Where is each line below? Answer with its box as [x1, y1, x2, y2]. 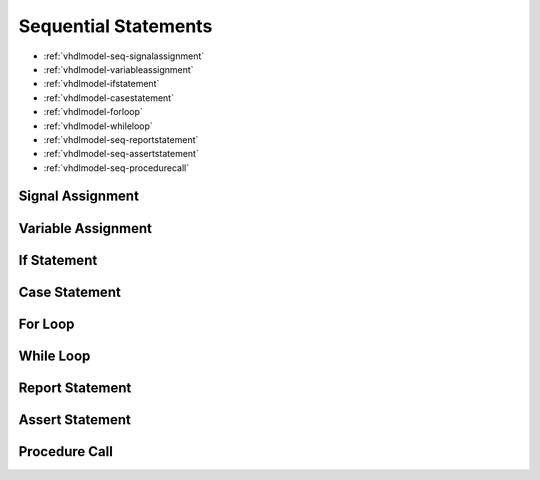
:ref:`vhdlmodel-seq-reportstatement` [43, 133, 199, 145]
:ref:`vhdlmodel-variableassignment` [43, 63, 194, 75]
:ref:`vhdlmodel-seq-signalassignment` [43, 50, 205, 62]
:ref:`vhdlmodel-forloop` [43, 106, 144, 118]
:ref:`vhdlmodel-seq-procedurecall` [43, 161, 190, 174]
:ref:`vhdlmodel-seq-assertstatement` [43, 148, 199, 160]
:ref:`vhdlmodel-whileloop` [43, 120, 154, 132]
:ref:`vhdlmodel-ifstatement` [43, 78, 160, 90]
